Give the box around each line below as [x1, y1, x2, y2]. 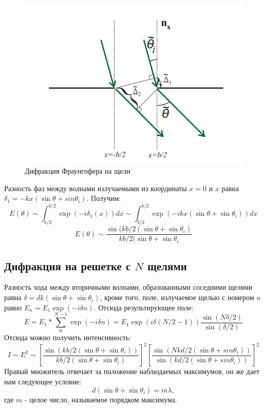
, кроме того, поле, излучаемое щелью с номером [100, 292, 254, 303]
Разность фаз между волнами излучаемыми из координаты [4, 182, 187, 193]
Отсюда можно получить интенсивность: [4, 332, 131, 343]
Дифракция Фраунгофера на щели [25, 165, 130, 176]
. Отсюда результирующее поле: [93, 302, 194, 312]
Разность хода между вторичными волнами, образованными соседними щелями [4, 282, 253, 292]
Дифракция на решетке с [4, 257, 131, 273]
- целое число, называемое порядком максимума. [25, 394, 177, 404]
